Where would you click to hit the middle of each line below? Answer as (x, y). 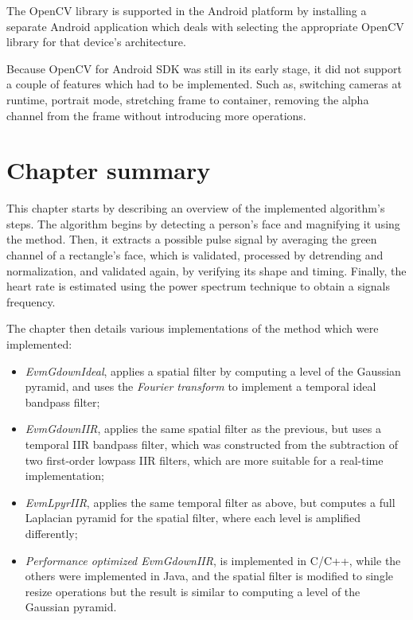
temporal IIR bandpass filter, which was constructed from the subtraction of (212, 444)
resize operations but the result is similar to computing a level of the (193, 591)
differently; (51, 533)
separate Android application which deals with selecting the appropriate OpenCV (205, 26)
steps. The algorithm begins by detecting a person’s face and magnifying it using (203, 223)
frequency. (31, 301)
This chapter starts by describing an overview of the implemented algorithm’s (196, 208)
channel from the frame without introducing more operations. (156, 115)
